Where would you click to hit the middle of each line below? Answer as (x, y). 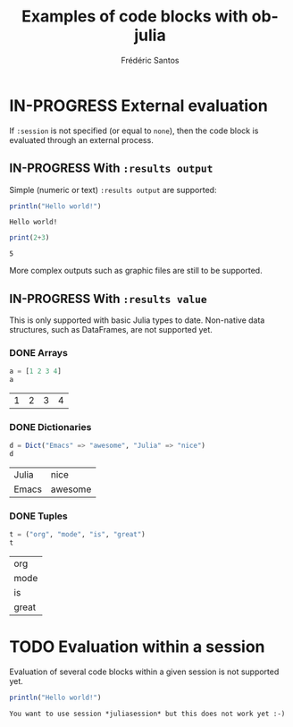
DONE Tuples (39, 516)
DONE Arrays (39, 352)
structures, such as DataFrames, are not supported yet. (111, 330)
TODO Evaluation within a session (137, 647)
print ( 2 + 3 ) (29, 238)
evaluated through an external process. (81, 139)
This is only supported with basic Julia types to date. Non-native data (137, 320)
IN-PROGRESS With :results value (108, 298)
